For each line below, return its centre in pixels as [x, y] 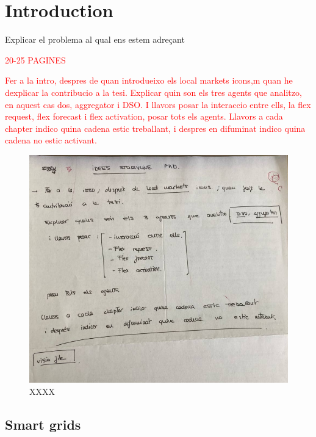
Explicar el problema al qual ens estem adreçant [95, 39]
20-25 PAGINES [35, 60]
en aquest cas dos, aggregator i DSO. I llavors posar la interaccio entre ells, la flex [158, 104]
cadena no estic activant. [51, 140]
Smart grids [43, 424]
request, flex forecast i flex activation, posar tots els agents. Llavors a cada [144, 116]
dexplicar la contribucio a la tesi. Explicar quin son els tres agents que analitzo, [153, 92]
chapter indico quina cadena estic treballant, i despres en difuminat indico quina [155, 128]
